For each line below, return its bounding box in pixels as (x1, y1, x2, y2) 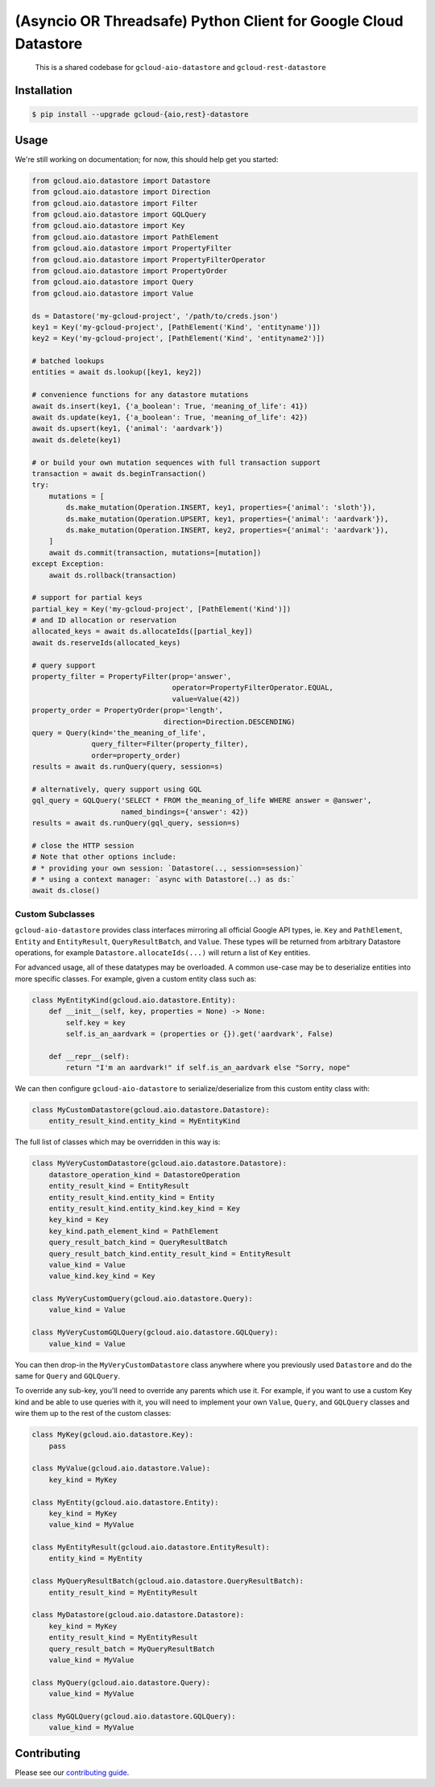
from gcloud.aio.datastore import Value (31, 288, 193, 298)
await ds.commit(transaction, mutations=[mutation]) (48, 548, 262, 557)
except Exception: (31, 560, 105, 569)
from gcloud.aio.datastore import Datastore (31, 176, 211, 185)
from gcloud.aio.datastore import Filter (31, 198, 198, 208)
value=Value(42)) (172, 694, 241, 704)
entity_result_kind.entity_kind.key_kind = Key (48, 1204, 241, 1213)
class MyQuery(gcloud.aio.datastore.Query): (31, 1677, 211, 1687)
